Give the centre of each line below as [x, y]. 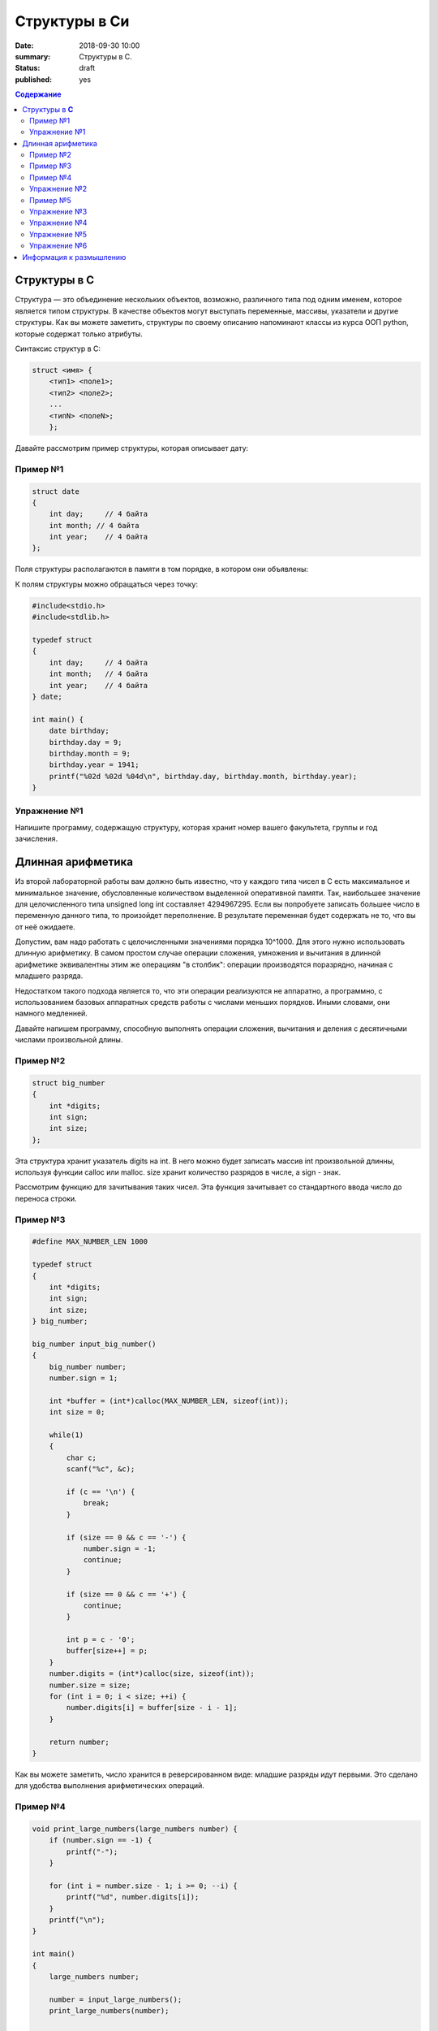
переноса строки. [46, 1198]
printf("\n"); [77, 1920]
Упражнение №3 [58, 212]
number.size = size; [90, 1685]
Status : [28, 68]
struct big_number [69, 1083]
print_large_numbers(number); [109, 2011]
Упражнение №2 [58, 189]
